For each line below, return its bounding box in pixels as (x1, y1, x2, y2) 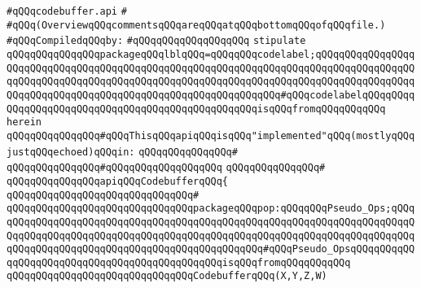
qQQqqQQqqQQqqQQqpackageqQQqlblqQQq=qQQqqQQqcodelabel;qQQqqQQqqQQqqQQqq (7, 48, 415, 60)
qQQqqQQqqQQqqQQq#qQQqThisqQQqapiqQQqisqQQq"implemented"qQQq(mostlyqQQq (7, 129, 415, 142)
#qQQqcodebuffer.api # (7, 6, 127, 17)
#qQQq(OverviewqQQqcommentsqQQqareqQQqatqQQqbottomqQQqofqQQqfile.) (7, 19, 386, 31)
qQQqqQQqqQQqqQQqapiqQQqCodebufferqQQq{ (7, 175, 229, 187)
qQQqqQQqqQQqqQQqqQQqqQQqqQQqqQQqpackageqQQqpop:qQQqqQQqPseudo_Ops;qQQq (7, 203, 415, 215)
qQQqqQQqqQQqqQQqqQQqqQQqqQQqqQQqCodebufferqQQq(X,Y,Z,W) (7, 270, 327, 282)
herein (7, 116, 42, 129)
